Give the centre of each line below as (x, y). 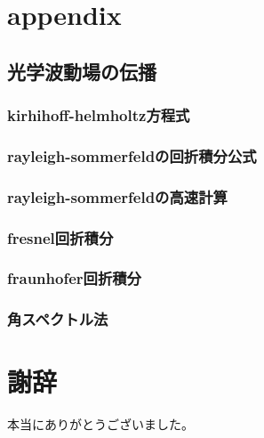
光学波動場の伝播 (82, 71)
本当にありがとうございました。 (100, 424)
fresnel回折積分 (60, 237)
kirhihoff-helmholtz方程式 (99, 115)
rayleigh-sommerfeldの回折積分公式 (132, 155)
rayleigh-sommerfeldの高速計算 (117, 196)
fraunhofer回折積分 (74, 278)
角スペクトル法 (58, 319)
